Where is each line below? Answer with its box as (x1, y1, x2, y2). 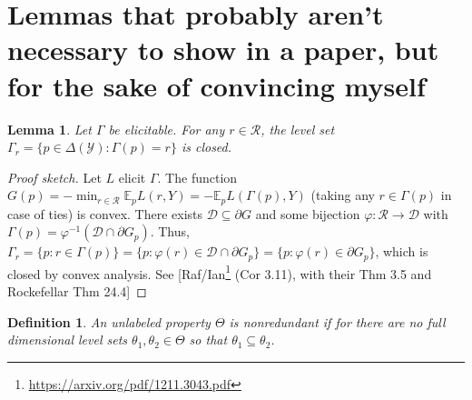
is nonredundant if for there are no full (229, 312, 446, 331)
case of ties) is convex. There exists (7, 204, 203, 223)
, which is (375, 242, 428, 261)
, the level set (261, 119, 335, 138)
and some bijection (255, 204, 360, 223)
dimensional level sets (7, 330, 128, 349)
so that (189, 330, 228, 349)
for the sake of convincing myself (7, 66, 426, 104)
